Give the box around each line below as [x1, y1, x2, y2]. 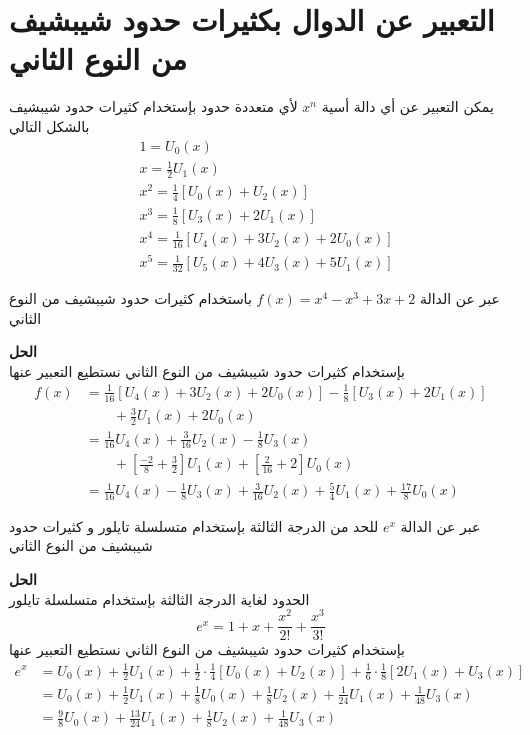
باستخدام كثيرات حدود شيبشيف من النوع [9, 287, 252, 308]
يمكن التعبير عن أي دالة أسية [321, 96, 494, 117]
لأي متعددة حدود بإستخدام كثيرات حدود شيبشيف [9, 96, 298, 117]
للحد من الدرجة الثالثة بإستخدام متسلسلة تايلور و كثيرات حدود [9, 515, 379, 536]
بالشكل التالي [9, 115, 90, 136]
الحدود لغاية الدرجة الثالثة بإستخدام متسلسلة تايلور [9, 588, 310, 609]
